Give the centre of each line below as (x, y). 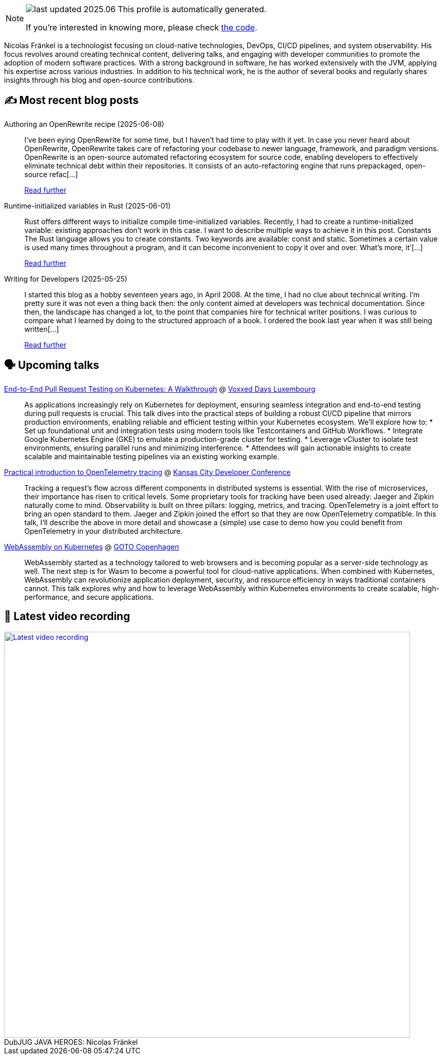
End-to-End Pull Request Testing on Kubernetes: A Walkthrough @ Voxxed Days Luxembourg (160, 389)
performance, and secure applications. (89, 597)
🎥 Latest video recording (67, 617)
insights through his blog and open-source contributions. (99, 80)
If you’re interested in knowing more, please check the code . (142, 27)
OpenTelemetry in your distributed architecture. (104, 531)
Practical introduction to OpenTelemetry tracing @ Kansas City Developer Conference (147, 472)
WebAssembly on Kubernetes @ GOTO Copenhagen (92, 546)
